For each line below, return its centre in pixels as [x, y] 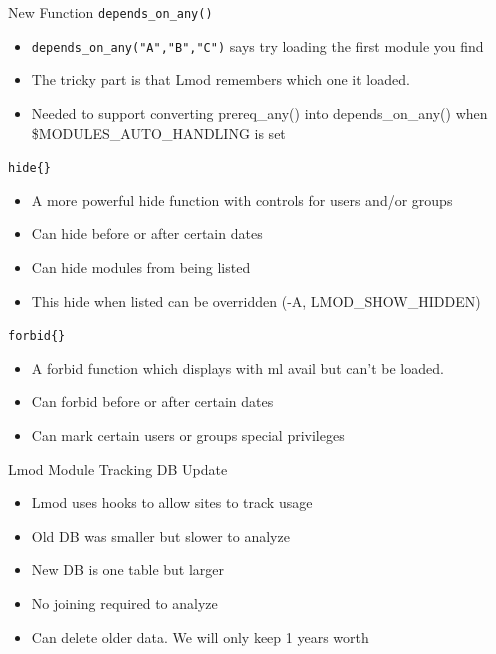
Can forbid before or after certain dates [152, 401]
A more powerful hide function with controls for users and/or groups [242, 199]
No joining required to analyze [124, 602]
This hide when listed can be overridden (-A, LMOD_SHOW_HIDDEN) [256, 300]
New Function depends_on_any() [110, 12]
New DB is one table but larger [128, 569]
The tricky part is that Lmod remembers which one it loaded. [220, 79]
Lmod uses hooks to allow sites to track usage [172, 502]
